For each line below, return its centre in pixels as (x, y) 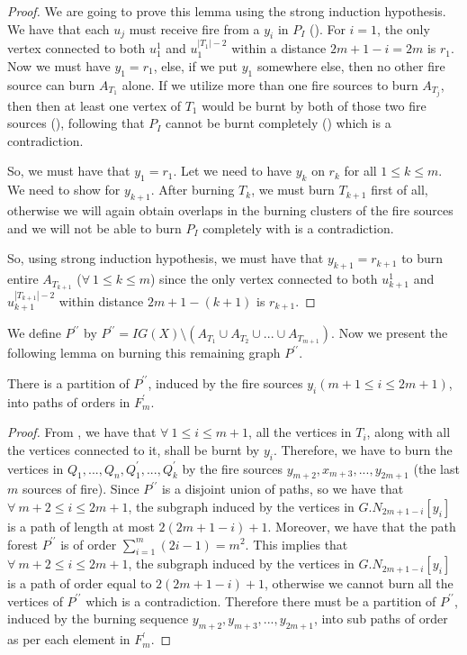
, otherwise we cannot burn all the (359, 583)
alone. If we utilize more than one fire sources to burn (270, 84)
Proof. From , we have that (82, 432)
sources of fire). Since (81, 489)
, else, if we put (196, 65)
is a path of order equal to (80, 583)
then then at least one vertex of (94, 105)
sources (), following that (76, 123)
